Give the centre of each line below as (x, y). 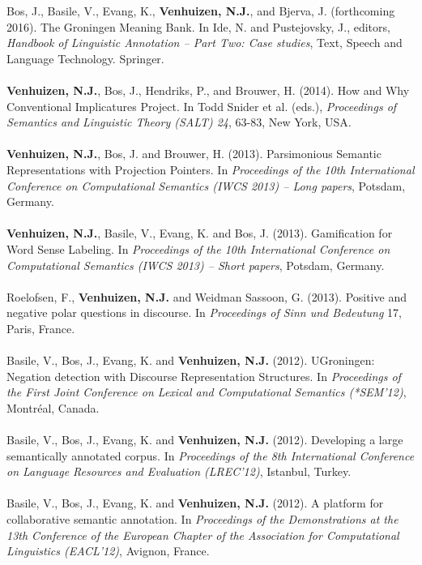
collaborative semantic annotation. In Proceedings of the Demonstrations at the (202, 519)
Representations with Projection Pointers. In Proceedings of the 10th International (211, 169)
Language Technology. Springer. (85, 58)
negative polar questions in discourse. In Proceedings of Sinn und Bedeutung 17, (204, 312)
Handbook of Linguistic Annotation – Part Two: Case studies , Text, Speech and (205, 43)
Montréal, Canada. (53, 407)
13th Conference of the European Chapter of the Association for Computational (203, 535)
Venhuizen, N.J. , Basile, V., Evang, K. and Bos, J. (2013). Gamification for (200, 233)
